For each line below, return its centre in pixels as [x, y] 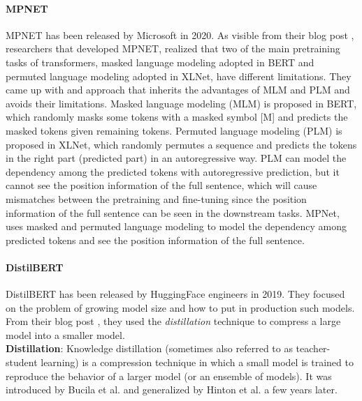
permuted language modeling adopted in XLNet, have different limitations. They [179, 76]
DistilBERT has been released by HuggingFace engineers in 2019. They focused [175, 294]
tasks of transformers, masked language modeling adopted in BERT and [160, 62]
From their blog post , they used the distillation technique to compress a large [173, 321]
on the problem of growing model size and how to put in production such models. [180, 307]
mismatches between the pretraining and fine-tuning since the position [156, 198]
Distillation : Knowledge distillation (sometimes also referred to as [149, 348]
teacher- [313, 348]
